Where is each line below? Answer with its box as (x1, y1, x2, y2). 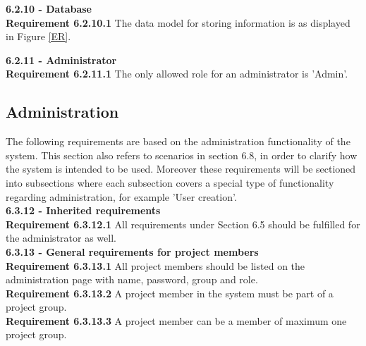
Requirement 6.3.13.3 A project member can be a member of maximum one (6, 313, 347, 328)
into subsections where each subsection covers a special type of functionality (6, 175, 334, 190)
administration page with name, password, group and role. (6, 272, 258, 287)
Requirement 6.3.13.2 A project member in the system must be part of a (6, 285, 334, 300)
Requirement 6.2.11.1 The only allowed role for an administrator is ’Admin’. (6, 66, 348, 81)
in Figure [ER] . (6, 29, 71, 44)
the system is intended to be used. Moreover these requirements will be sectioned (6, 161, 356, 176)
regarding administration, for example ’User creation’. (6, 189, 237, 204)
